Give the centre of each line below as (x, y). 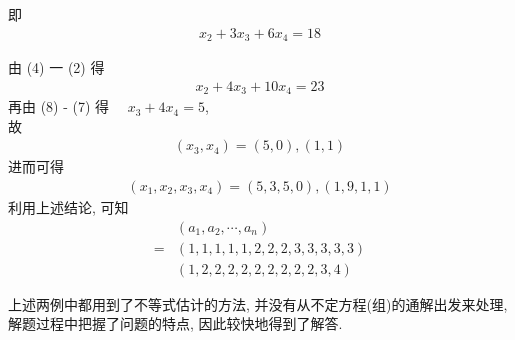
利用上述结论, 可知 (68, 207)
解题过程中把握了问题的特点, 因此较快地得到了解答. (175, 323)
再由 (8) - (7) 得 (59, 106)
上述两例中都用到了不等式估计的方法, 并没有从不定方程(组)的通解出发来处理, (258, 303)
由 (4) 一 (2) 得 (56, 67)
